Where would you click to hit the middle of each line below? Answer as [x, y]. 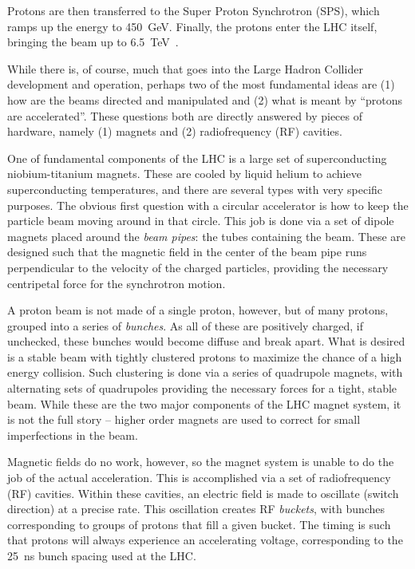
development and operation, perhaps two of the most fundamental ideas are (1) [201, 84]
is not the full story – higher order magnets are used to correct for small [184, 419]
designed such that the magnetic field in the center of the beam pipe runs [187, 252]
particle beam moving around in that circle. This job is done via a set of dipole [201, 221]
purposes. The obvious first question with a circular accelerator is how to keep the [208, 205]
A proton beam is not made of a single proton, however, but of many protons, [198, 310]
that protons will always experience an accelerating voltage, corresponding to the [205, 540]
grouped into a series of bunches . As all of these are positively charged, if [185, 325]
